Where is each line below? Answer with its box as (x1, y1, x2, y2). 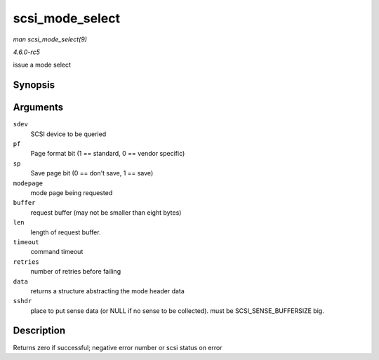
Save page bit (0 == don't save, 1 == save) (30, 169, 154, 178)
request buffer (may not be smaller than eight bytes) (30, 208, 182, 217)
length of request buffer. (30, 228, 101, 236)
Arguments (13, 102, 64, 114)
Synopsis (13, 79, 55, 91)
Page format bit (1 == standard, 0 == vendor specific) (30, 149, 185, 158)
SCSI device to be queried (30, 130, 107, 138)
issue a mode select (13, 60, 72, 69)
